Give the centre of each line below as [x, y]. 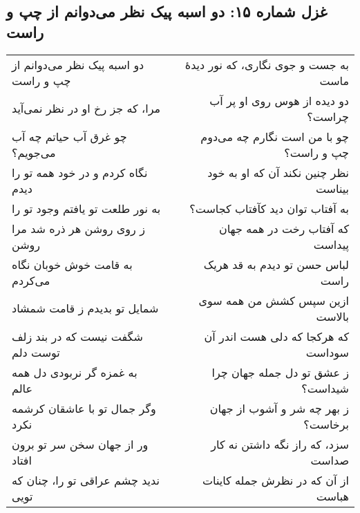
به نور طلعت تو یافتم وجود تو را [86, 208]
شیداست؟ [325, 388]
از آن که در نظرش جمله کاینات [275, 480]
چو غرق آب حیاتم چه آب [69, 136]
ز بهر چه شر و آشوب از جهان [279, 408]
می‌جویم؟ [34, 152]
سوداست [327, 352]
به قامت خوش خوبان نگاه [72, 264]
